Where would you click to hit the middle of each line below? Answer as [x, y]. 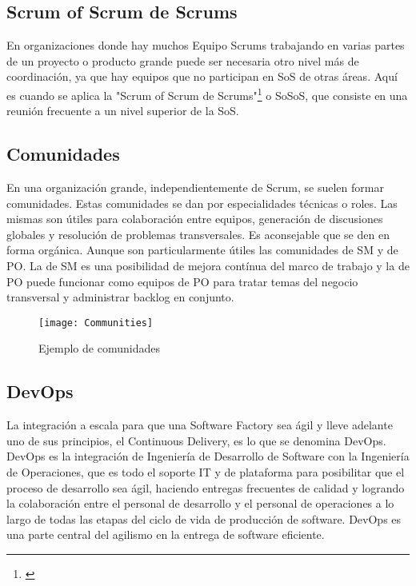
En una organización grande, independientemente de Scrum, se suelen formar [195, 187]
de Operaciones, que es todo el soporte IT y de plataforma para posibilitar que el [206, 472]
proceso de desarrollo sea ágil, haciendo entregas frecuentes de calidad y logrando [206, 487]
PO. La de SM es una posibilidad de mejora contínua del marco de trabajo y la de [208, 265]
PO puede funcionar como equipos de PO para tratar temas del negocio [182, 281]
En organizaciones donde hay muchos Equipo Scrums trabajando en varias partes [206, 45]
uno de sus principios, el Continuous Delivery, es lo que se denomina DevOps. [196, 440]
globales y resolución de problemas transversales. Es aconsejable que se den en [198, 234]
